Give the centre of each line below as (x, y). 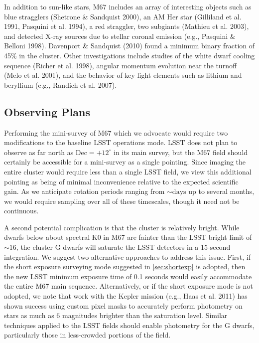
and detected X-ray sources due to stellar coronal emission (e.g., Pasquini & (120, 36)
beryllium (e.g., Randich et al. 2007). (61, 85)
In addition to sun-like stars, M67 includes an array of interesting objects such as (128, 6)
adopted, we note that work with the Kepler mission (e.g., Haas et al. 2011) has (126, 296)
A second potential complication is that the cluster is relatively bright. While (122, 227)
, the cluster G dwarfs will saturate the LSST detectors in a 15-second (123, 247)
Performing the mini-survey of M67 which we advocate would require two (116, 132)
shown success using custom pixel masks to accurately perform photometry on (123, 305)
